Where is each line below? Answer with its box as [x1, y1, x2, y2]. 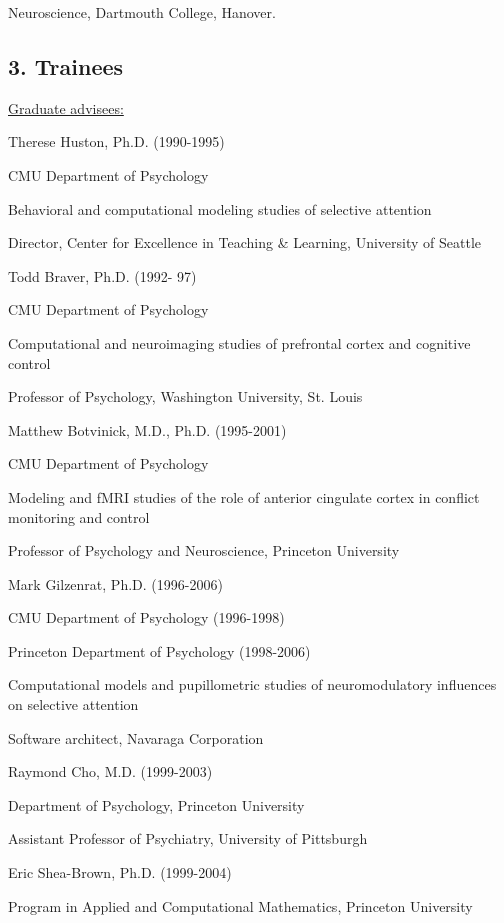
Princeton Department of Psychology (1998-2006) [8, 640, 311, 661]
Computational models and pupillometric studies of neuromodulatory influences [8, 674, 497, 695]
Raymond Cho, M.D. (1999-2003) [8, 761, 213, 782]
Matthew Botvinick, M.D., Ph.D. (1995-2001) [8, 419, 287, 440]
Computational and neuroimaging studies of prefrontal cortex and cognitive [8, 332, 471, 353]
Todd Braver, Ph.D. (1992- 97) [8, 265, 197, 286]
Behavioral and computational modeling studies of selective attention [8, 198, 432, 219]
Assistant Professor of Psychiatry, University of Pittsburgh [8, 828, 368, 849]
